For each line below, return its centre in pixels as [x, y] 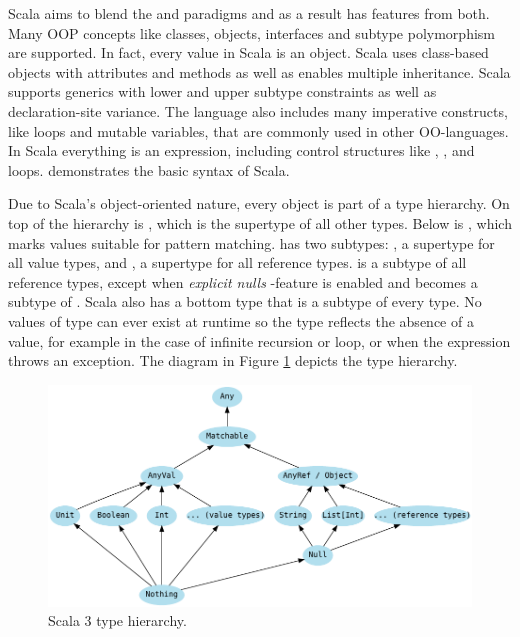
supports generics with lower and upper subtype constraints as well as [222, 91]
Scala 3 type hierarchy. [117, 620]
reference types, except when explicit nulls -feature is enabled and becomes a [243, 281]
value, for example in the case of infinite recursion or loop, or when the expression [259, 340]
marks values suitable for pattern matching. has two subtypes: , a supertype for [251, 242]
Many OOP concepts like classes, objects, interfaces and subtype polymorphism [251, 32]
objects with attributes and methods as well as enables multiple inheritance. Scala [259, 71]
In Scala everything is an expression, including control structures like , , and [241, 150]
